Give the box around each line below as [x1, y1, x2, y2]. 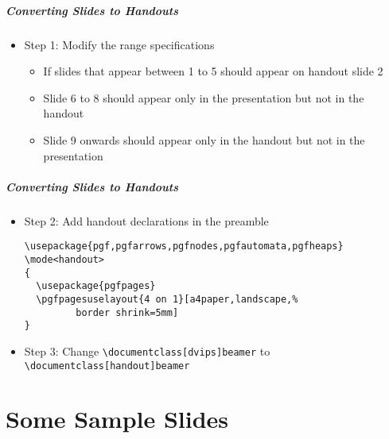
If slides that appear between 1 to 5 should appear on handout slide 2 [43, 63, 383, 79]
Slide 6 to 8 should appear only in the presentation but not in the [43, 89, 364, 106]
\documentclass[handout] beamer [24, 360, 190, 372]
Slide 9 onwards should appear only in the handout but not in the [43, 131, 365, 148]
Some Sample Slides [6, 402, 229, 435]
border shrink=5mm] [76, 306, 179, 318]
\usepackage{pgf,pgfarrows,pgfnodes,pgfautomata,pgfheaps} [24, 241, 344, 252]
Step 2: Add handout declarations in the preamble [24, 212, 269, 229]
